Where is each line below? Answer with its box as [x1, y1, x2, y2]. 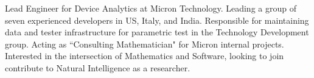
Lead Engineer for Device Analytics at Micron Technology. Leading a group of [5, 2, 296, 14]
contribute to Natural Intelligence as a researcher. [5, 61, 190, 74]
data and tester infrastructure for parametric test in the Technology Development [5, 26, 309, 38]
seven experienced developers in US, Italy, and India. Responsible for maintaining [5, 13, 309, 26]
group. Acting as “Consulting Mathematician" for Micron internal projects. [5, 37, 284, 50]
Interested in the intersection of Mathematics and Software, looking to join [5, 49, 284, 62]
